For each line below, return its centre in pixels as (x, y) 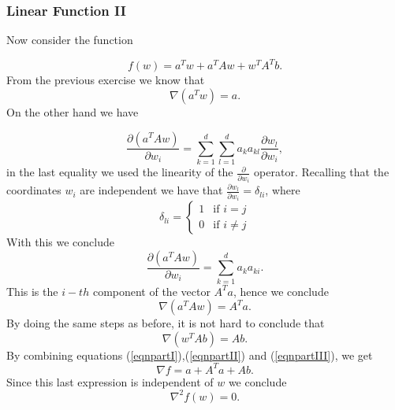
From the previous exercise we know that (106, 80)
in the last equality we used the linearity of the (120, 172)
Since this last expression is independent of (110, 381)
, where (283, 190)
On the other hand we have (73, 111)
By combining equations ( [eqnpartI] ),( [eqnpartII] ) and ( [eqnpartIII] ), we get (190, 355)
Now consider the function (70, 40)
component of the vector (151, 291)
